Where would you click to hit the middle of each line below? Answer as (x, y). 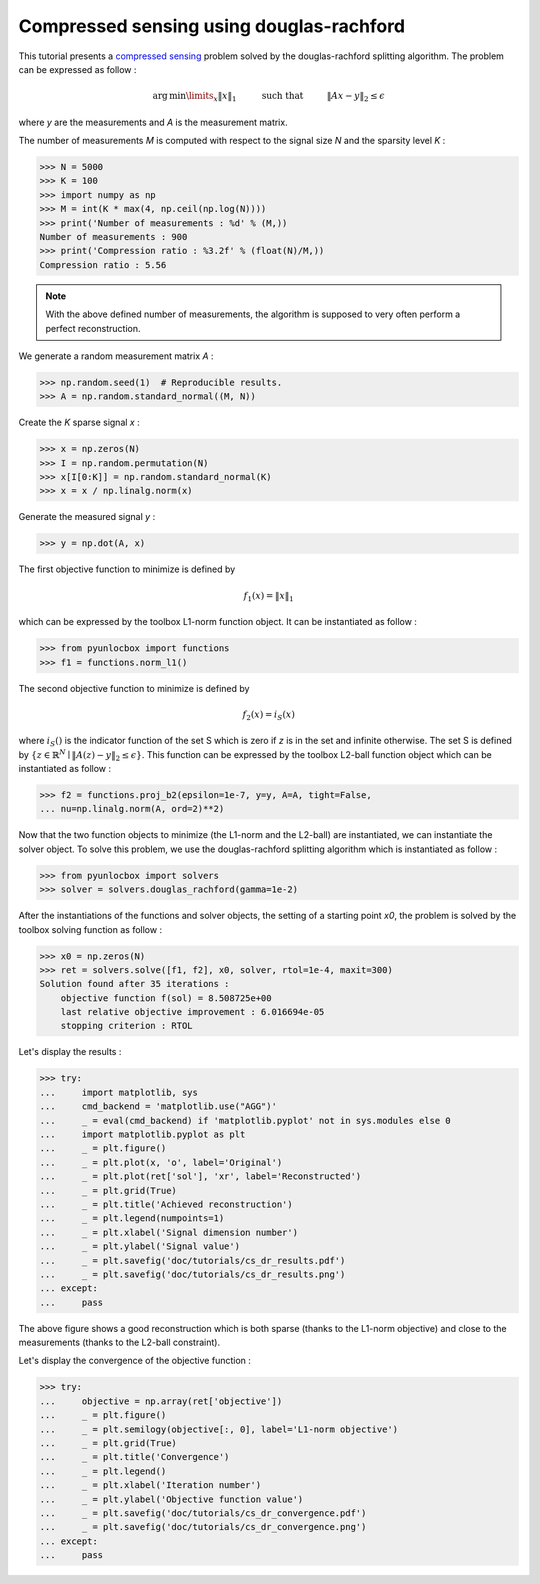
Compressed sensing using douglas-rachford (211, 26)
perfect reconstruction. (93, 328)
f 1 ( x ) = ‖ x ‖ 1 (268, 597)
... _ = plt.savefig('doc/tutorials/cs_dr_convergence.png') (203, 1527)
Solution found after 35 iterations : (134, 984)
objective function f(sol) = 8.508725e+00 (166, 998)
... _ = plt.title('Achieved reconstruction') (166, 1204)
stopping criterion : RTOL (127, 1026)
